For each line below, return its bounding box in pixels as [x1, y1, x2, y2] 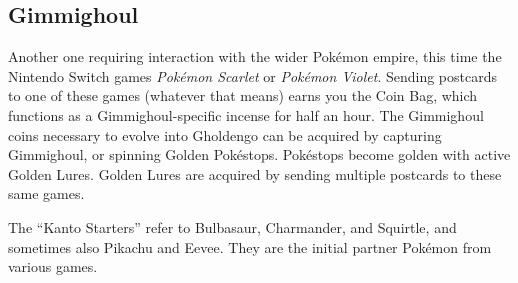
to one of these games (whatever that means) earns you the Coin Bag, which [8, 85, 478, 106]
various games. [8, 256, 98, 277]
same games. [8, 183, 85, 204]
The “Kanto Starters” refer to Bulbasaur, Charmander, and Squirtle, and [8, 216, 457, 237]
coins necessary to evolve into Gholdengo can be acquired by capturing [8, 124, 442, 145]
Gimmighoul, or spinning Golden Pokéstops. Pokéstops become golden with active [8, 144, 511, 165]
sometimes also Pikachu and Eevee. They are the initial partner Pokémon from [8, 236, 492, 257]
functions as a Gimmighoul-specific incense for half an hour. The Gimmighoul [8, 104, 484, 125]
